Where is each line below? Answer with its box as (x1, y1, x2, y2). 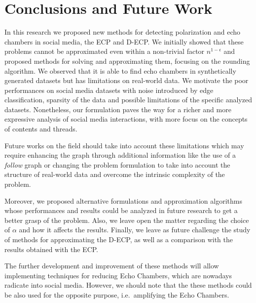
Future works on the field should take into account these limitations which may (4, 140, 244, 150)
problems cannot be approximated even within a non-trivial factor (4, 46, 205, 56)
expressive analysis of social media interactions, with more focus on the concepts (4, 114, 248, 124)
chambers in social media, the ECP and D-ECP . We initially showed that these (4, 36, 244, 46)
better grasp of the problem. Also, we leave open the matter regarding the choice (4, 215, 249, 225)
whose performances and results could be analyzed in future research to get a (4, 205, 238, 216)
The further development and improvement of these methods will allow (4, 260, 219, 271)
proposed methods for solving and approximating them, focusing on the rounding (4, 55, 250, 66)
